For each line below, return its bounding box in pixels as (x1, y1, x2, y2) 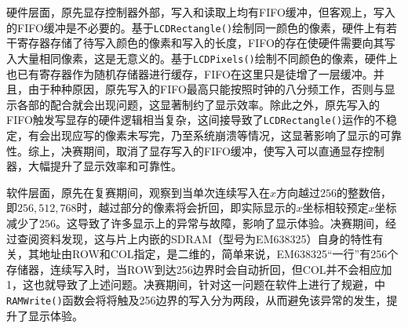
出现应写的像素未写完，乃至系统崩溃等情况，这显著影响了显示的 (49, 126, 380, 143)
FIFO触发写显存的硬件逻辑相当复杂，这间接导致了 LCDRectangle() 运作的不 (6, 111, 387, 128)
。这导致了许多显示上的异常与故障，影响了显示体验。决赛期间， (56, 214, 385, 231)
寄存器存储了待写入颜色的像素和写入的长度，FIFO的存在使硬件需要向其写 (16, 35, 395, 51)
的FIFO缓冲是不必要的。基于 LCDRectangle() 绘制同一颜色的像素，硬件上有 (6, 19, 387, 35)
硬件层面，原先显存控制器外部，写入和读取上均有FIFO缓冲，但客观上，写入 (6, 4, 395, 20)
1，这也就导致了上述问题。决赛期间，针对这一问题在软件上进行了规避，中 (6, 276, 385, 293)
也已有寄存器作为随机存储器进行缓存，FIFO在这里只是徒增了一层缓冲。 (6, 65, 373, 82)
